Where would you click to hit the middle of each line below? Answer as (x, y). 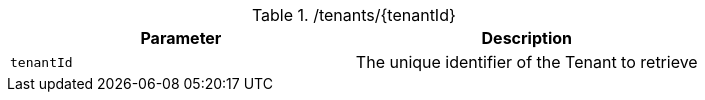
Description (526, 38)
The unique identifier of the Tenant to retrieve (526, 62)
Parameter (181, 38)
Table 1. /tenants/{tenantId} (353, 15)
